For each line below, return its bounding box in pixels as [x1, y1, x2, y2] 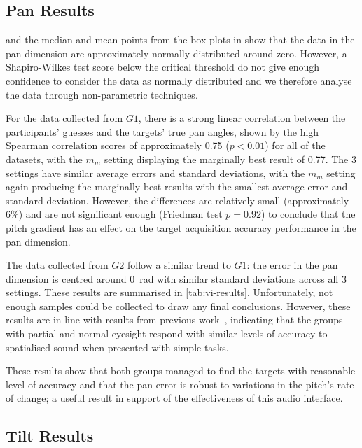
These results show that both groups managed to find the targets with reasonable [6, 363, 356, 378]
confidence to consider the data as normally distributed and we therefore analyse [6, 73, 352, 87]
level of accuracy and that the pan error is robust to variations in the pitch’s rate [6, 377, 354, 391]
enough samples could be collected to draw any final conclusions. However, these [6, 298, 351, 313]
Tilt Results [6, 425, 94, 447]
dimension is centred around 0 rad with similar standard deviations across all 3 [6, 271, 347, 286]
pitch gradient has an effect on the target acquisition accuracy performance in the [6, 220, 356, 234]
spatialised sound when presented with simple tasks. [6, 339, 229, 354]
